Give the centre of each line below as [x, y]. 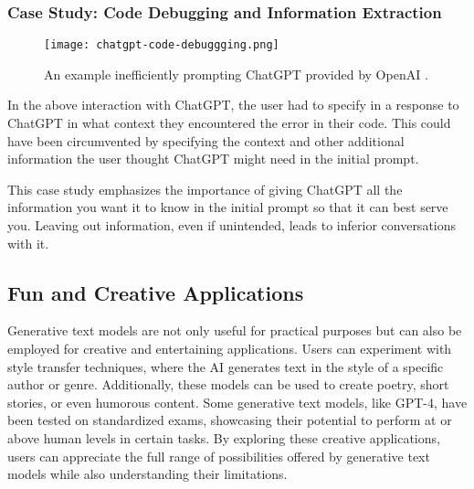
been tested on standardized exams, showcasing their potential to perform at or [230, 420]
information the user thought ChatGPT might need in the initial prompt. [213, 159]
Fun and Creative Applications [156, 292]
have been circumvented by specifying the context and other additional [206, 140]
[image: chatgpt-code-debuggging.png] [162, 45]
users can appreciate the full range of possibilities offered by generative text [219, 456]
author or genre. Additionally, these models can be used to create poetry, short [228, 384]
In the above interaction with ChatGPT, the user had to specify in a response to [233, 105]
